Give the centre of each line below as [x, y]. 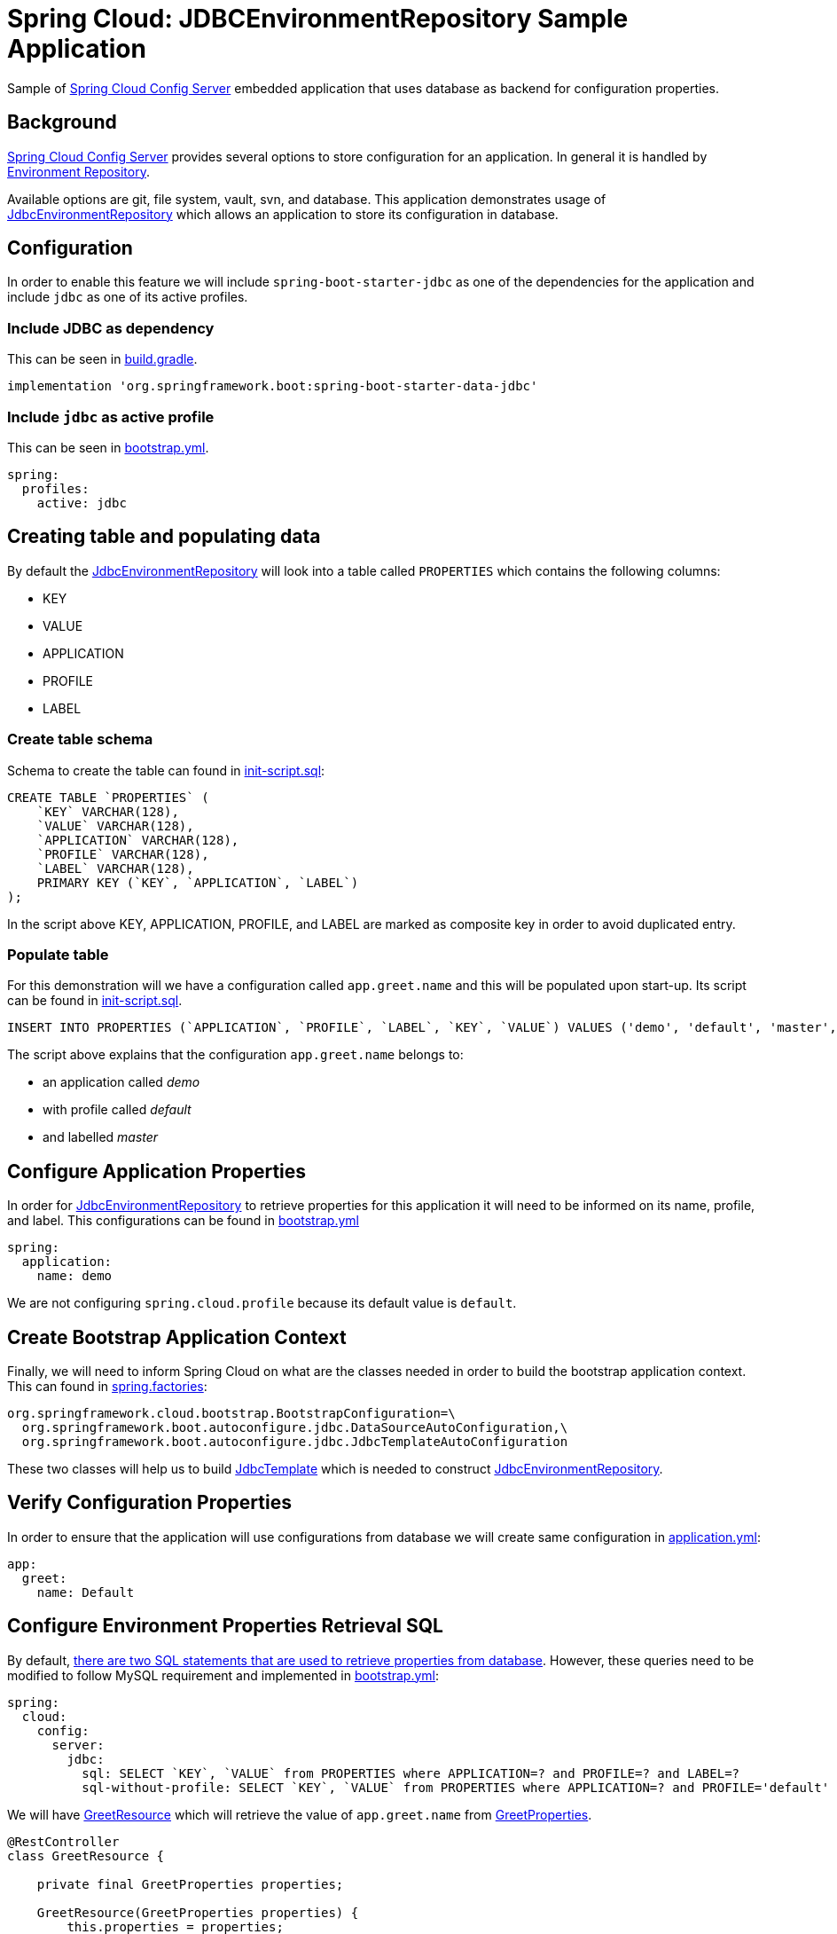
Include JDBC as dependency [111, 328]
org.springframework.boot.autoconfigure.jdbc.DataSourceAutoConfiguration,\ [295, 1427]
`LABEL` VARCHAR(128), [115, 868]
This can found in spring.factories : [107, 1386]
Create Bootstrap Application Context [177, 1337]
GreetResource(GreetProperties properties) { [198, 1912]
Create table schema [80, 739]
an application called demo [121, 1082]
